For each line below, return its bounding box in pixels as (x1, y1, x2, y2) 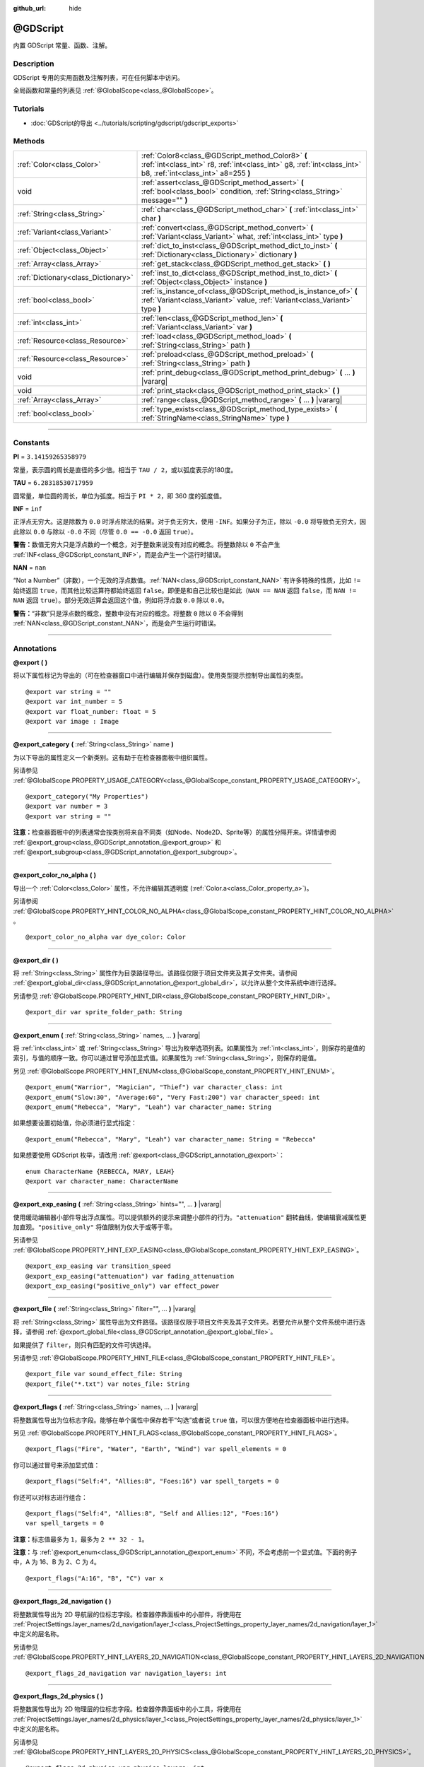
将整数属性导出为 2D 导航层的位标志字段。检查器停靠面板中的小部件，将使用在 (13, 1610, 242, 1619)
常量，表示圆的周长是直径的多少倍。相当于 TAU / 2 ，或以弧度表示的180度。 (13, 465, 237, 474)
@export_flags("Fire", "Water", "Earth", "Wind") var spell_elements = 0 (25, 1445, 287, 1453)
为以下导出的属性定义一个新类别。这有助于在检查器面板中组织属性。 (13, 753, 211, 761)
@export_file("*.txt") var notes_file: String (25, 1380, 190, 1388)
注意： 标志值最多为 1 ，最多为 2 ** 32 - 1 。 (13, 1534, 148, 1544)
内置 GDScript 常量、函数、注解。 (13, 41, 112, 49)
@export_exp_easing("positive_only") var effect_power (25, 1282, 220, 1290)
